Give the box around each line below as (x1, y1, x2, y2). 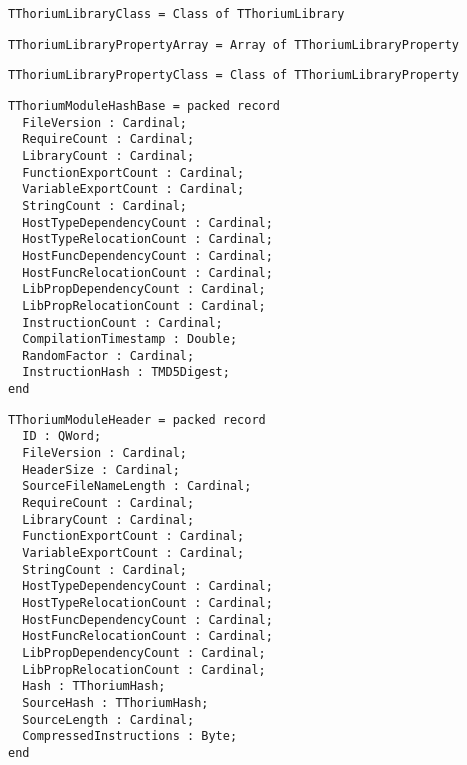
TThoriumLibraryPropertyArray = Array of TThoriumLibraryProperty (8, 37, 460, 52)
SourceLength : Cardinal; (22, 712, 195, 727)
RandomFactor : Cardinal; (22, 348, 195, 363)
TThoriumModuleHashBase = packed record (8, 98, 281, 113)
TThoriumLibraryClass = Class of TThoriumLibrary (8, 7, 345, 21)
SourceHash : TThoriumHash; (22, 695, 209, 710)
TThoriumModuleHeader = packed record (8, 412, 266, 427)
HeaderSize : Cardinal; (22, 462, 180, 477)
